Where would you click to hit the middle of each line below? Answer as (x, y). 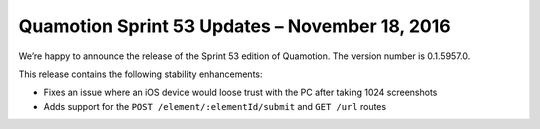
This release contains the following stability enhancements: (140, 74)
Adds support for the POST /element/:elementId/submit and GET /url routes (215, 106)
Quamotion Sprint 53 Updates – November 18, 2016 (234, 26)
